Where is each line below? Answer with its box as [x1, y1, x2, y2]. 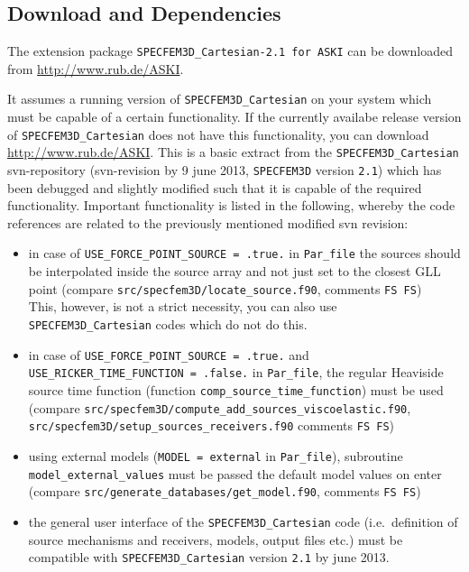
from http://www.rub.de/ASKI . [7, 59, 184, 78]
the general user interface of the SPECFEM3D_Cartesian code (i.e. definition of [28, 512, 458, 530]
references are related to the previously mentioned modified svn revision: [7, 213, 409, 232]
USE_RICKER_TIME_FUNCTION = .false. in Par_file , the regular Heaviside [28, 363, 444, 382]
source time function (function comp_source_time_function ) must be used [28, 380, 444, 399]
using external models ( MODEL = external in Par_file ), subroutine [28, 446, 403, 465]
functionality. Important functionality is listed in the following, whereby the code [7, 196, 455, 215]
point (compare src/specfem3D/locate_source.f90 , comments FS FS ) [28, 279, 422, 298]
